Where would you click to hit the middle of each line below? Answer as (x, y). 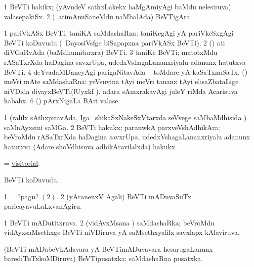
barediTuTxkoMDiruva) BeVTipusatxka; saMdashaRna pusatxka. (104, 258)
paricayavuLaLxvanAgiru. (43, 206)
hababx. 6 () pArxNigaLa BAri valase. (62, 101)
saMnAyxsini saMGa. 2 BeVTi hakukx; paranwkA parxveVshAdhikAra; (112, 127)
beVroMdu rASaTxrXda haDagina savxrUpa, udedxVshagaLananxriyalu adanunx (127, 137)
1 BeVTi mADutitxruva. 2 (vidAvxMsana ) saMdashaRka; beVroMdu (109, 222)
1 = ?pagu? (21, 196)
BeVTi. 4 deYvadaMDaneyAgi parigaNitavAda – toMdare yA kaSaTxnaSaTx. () (126, 71)
